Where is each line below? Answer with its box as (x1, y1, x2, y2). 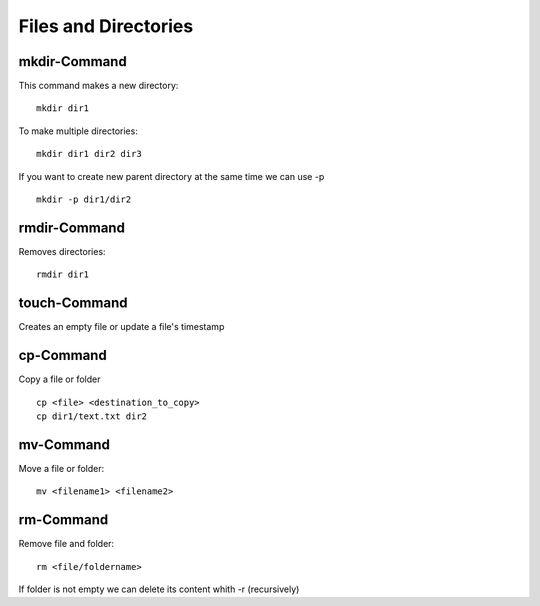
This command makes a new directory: (18, 80, 179, 92)
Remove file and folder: (18, 538, 115, 550)
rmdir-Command (18, 219, 125, 236)
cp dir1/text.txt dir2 (36, 410, 148, 422)
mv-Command (18, 436, 110, 453)
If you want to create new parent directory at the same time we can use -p (18, 170, 325, 182)
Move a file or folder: (18, 462, 105, 474)
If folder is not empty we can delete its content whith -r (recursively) (18, 583, 300, 595)
